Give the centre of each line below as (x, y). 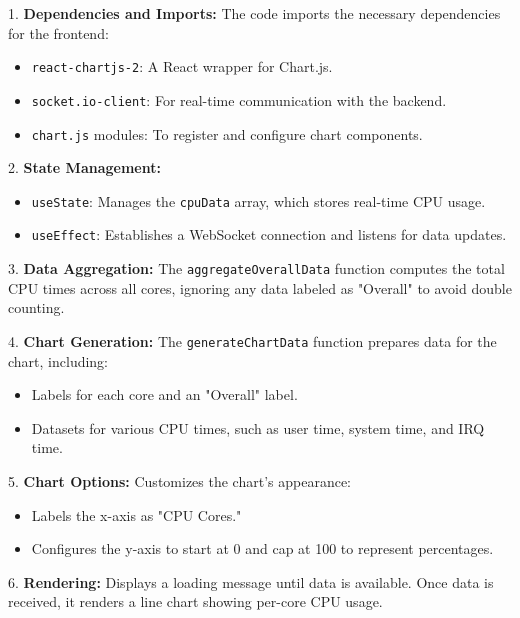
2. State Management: (84, 167)
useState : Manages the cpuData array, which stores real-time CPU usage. (258, 200)
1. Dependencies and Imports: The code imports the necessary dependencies (254, 13)
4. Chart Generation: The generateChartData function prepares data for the (252, 340)
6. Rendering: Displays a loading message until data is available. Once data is (251, 581)
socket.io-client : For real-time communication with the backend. (239, 99)
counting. (36, 307)
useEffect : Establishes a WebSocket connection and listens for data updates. (269, 234)
